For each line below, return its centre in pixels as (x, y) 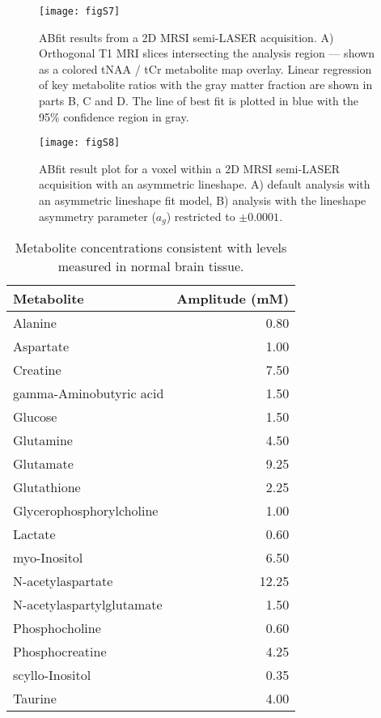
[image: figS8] (80, 143)
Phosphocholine (57, 628)
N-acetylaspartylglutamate (88, 605)
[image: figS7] (80, 11)
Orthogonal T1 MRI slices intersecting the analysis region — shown (207, 53)
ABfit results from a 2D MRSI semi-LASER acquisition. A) (186, 37)
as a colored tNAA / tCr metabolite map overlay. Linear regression (205, 68)
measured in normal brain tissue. (151, 266)
